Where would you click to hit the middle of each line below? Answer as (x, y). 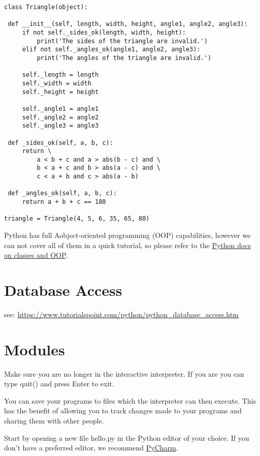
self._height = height (60, 92)
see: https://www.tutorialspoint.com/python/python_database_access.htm (121, 314)
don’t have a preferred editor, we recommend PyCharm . (91, 448)
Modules (35, 349)
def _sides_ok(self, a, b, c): (60, 143)
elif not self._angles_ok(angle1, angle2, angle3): (111, 50)
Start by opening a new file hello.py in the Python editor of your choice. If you (127, 437)
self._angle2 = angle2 (60, 117)
